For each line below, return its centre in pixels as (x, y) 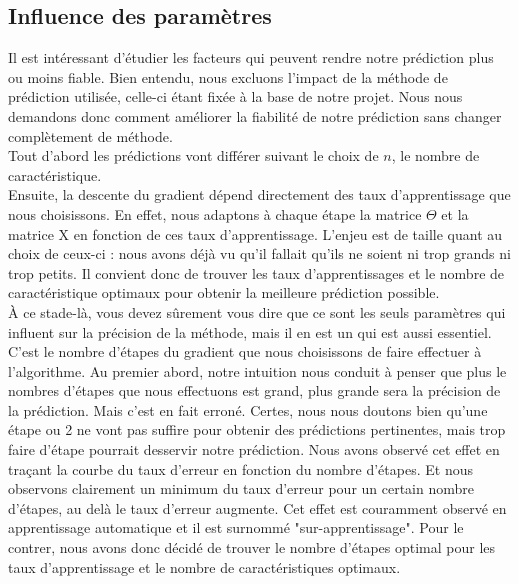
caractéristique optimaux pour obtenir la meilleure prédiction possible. (224, 292)
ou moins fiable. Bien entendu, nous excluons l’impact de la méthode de (228, 76)
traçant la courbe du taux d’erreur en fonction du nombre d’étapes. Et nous (240, 468)
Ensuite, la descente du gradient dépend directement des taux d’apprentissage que (259, 194)
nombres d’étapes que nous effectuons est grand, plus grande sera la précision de (254, 390)
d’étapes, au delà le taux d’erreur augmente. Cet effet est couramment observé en (257, 507)
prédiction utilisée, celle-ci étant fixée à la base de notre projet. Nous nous (235, 96)
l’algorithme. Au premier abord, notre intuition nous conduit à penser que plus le (257, 370)
